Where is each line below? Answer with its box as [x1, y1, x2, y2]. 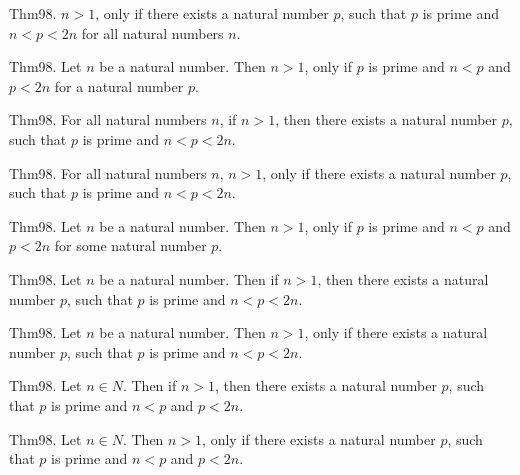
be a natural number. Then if [99, 268, 279, 289]
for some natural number [54, 235, 207, 256]
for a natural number [54, 75, 184, 96]
